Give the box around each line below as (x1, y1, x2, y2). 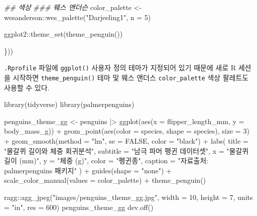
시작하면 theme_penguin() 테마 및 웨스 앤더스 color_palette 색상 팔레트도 (13, 72, 249, 83)
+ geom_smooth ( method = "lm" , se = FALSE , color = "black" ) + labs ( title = (4, 136, 248, 146)
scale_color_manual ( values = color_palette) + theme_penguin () (4, 175, 206, 185)
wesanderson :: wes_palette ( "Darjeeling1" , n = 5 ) (4, 12, 151, 22)
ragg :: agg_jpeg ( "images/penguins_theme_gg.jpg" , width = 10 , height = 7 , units (4, 192, 253, 202)
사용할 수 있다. (4, 82, 50, 92)
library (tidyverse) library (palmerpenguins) (4, 99, 135, 110)
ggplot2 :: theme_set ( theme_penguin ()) (4, 29, 123, 39)
